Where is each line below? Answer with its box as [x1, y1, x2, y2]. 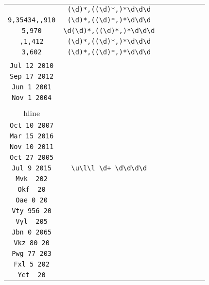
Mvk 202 [16, 175, 48, 183]
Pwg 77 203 [12, 250, 52, 257]
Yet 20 [17, 271, 46, 279]
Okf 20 [17, 185, 46, 193]
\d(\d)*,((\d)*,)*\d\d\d [63, 27, 155, 34]
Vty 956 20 [12, 207, 52, 215]
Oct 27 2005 [10, 153, 54, 161]
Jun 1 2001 [12, 83, 52, 91]
